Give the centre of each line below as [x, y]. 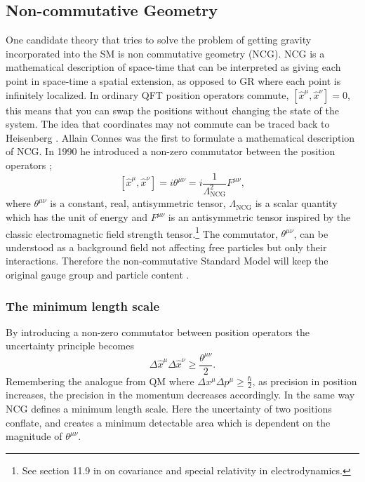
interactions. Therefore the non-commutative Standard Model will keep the [167, 261]
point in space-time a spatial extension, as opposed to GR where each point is [173, 80]
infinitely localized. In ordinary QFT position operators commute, [147, 94]
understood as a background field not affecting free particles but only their [166, 247]
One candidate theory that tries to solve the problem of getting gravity [159, 40]
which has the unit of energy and [77, 217]
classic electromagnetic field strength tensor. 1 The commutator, [142, 232]
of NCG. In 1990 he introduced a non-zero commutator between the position [171, 151]
